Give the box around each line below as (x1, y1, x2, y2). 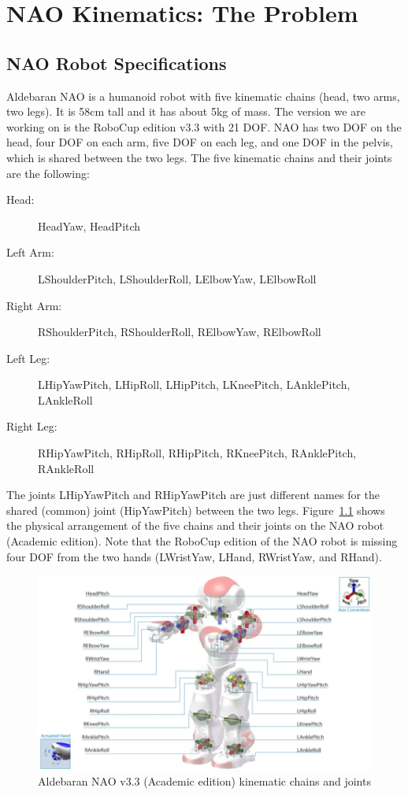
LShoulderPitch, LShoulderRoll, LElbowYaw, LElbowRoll (38, 270, 317, 287)
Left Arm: (6, 244, 54, 261)
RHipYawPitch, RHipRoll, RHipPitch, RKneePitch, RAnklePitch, (38, 445, 357, 461)
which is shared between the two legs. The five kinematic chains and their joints (6, 149, 392, 165)
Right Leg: (6, 418, 57, 434)
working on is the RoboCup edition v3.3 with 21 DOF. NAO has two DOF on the (6, 118, 402, 135)
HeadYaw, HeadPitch (38, 217, 141, 234)
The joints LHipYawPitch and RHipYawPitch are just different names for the (6, 486, 380, 503)
